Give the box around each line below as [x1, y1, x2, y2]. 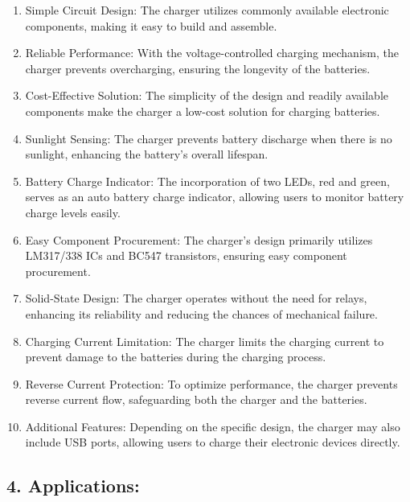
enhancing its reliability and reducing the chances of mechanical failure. [25, 305, 378, 322]
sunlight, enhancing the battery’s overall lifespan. [25, 146, 269, 163]
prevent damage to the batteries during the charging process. [25, 348, 326, 365]
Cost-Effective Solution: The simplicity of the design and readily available [25, 87, 388, 104]
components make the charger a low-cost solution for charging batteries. [25, 102, 380, 119]
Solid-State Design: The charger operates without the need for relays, [25, 290, 367, 307]
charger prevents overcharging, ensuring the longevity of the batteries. [25, 60, 371, 76]
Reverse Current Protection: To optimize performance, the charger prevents [25, 375, 398, 392]
